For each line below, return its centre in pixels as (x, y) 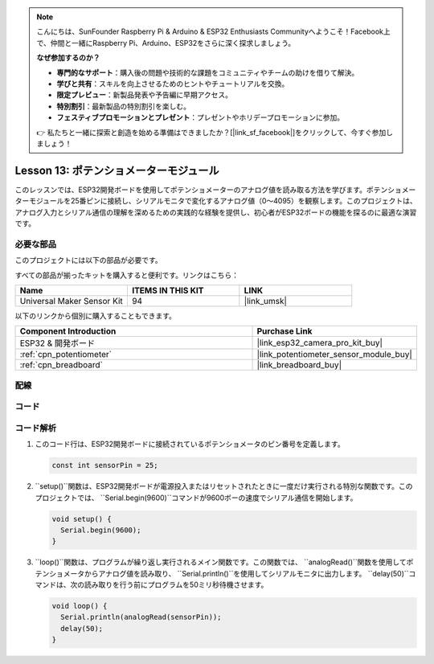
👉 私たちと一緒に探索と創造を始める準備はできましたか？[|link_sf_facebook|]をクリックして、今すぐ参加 (211, 132)
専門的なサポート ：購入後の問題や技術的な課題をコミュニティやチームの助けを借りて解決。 (208, 72)
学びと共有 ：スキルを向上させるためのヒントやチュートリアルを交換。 (173, 84)
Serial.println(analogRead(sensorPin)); (141, 617)
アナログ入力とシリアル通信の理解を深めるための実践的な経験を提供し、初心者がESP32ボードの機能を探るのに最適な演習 (216, 212)
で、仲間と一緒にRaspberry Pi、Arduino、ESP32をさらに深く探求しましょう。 (166, 43)
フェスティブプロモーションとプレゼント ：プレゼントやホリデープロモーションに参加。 (201, 117)
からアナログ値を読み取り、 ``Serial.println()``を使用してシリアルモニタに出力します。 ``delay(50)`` (246, 573)
